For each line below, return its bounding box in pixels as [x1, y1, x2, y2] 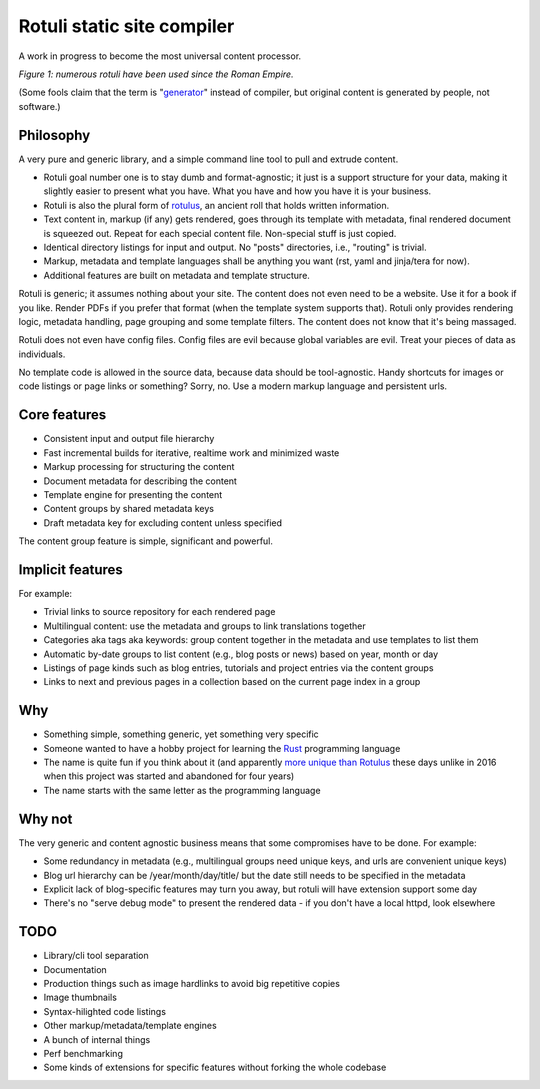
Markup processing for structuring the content [43, 461, 235, 473]
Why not [18, 810, 73, 827]
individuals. [18, 348, 66, 360]
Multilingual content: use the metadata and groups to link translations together [43, 620, 366, 632]
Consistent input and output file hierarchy [43, 433, 215, 445]
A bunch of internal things [43, 1033, 151, 1045]
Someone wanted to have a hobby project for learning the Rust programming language [43, 742, 401, 754]
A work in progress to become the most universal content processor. [18, 50, 302, 62]
